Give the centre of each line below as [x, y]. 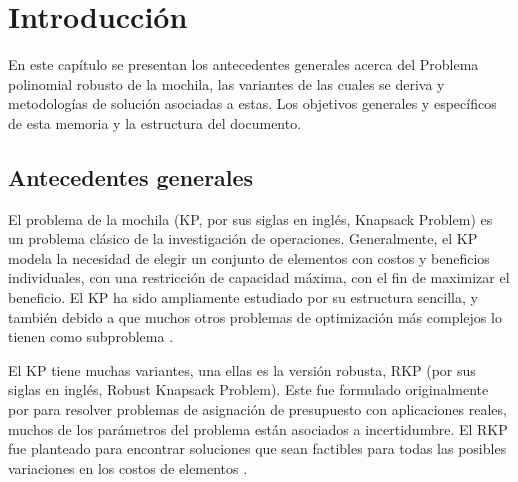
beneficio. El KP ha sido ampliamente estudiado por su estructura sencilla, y [243, 297]
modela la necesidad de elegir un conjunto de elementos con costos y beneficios [249, 257]
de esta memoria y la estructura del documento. [155, 122]
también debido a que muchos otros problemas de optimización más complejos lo [255, 316]
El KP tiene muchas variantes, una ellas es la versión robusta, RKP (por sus [242, 369]
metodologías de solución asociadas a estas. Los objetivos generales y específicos [252, 103]
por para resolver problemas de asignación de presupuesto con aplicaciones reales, [257, 409]
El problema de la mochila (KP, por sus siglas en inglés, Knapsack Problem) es [250, 218]
